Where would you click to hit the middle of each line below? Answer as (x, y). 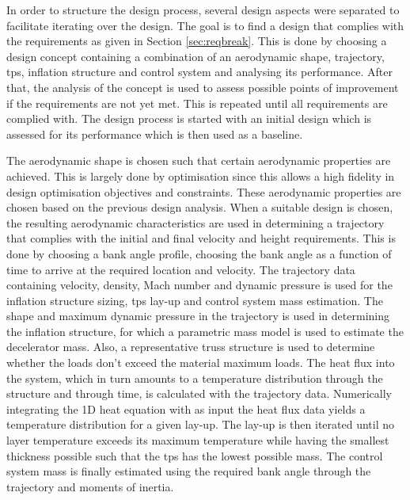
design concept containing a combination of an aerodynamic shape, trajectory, (196, 56)
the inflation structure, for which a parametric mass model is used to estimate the (205, 331)
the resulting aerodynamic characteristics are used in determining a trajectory (196, 222)
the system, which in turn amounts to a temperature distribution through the (195, 378)
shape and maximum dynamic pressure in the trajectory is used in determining (198, 316)
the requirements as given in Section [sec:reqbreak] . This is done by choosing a (197, 41)
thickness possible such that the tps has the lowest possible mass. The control (195, 455)
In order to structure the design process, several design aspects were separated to (203, 10)
